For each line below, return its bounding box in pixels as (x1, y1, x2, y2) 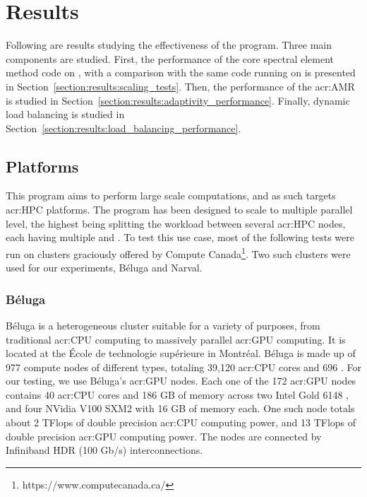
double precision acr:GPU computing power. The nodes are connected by (6, 428, 322, 443)
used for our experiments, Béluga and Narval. (6, 260, 203, 275)
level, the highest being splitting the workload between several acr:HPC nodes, (6, 216, 346, 230)
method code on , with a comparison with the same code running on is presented (6, 65, 356, 80)
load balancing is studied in (6, 107, 125, 122)
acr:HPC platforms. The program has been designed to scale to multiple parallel (6, 202, 353, 217)
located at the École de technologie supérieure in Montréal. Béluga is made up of (6, 346, 356, 361)
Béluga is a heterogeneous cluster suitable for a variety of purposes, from (6, 317, 320, 332)
